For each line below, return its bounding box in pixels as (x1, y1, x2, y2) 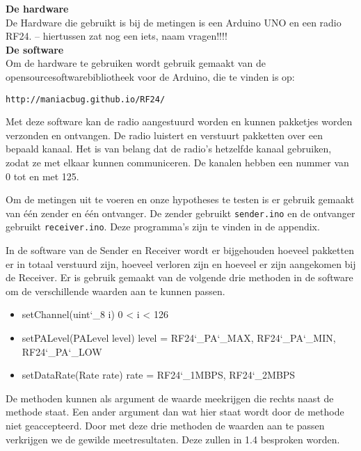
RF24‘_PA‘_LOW (22, 344, 102, 358)
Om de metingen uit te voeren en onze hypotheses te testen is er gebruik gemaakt (6, 192, 355, 207)
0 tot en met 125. (6, 168, 79, 183)
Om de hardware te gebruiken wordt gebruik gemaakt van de (6, 56, 266, 70)
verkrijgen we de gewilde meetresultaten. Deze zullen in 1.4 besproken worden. (6, 432, 340, 446)
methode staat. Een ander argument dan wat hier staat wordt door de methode (6, 404, 344, 419)
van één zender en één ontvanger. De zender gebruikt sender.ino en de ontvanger (6, 205, 355, 220)
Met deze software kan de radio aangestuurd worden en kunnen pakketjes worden (6, 114, 353, 129)
